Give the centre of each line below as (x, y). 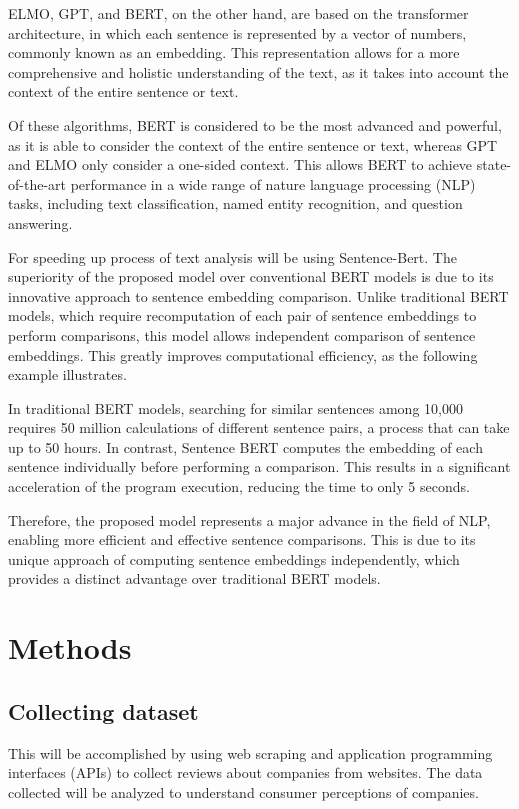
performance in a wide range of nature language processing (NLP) (273, 183)
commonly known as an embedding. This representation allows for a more (234, 52)
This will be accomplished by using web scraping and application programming (250, 752)
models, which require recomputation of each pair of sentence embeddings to (242, 315)
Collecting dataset (103, 710)
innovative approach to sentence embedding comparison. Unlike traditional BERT (258, 295)
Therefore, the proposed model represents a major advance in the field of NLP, (249, 519)
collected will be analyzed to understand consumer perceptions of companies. (243, 791)
